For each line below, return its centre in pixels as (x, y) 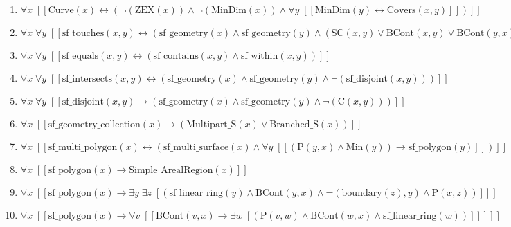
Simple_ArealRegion (171, 170)
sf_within (259, 56)
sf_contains (176, 56)
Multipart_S (212, 125)
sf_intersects (87, 79)
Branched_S (294, 125)
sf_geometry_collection (94, 125)
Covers (401, 10)
